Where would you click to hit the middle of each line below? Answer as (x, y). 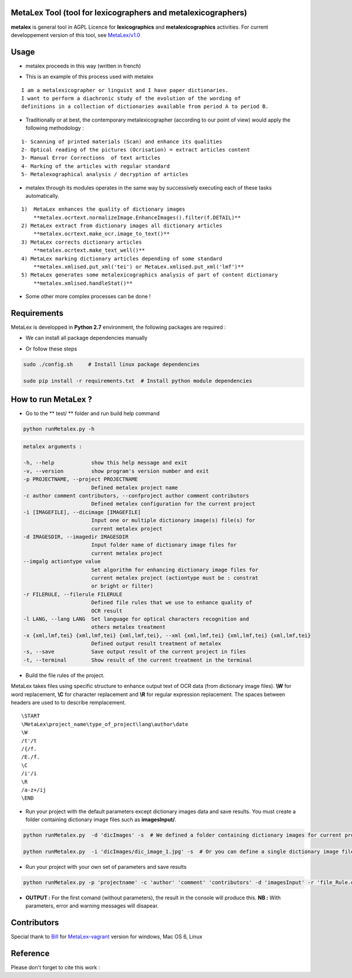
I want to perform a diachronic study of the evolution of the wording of (131, 98)
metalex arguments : (53, 446)
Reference (30, 953)
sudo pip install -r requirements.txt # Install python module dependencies (138, 381)
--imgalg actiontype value (62, 561)
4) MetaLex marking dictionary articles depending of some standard (122, 259)
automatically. (43, 195)
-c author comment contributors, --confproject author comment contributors (136, 496)
